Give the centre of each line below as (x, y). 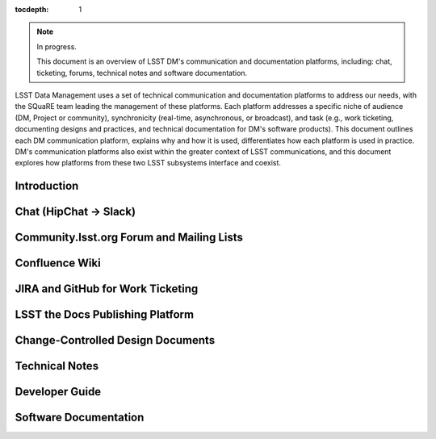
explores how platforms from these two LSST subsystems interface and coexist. (148, 163)
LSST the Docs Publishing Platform (104, 315)
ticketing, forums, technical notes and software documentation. (142, 73)
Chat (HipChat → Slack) (75, 212)
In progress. (57, 46)
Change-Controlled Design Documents (115, 340)
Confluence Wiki (58, 263)
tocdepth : (32, 9)
